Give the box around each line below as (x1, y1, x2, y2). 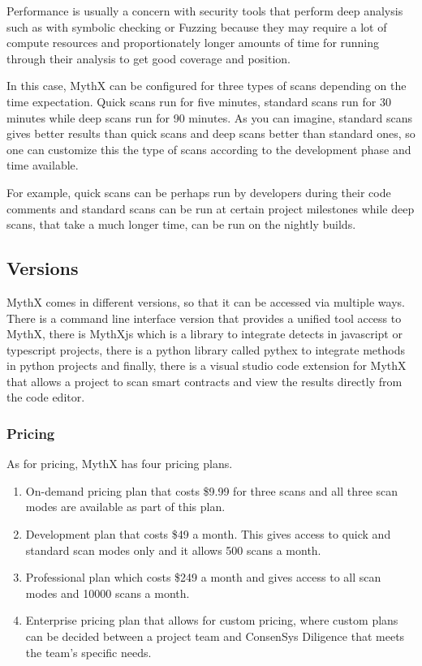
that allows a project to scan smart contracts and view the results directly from (6, 372, 403, 389)
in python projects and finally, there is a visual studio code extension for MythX (6, 357, 407, 374)
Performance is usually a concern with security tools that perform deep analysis (6, 2, 403, 19)
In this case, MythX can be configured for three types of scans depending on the (6, 77, 407, 94)
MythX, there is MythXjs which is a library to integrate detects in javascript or (6, 325, 403, 342)
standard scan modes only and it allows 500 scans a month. (25, 541, 321, 558)
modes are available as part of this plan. (25, 498, 226, 515)
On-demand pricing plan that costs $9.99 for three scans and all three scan (25, 482, 398, 499)
